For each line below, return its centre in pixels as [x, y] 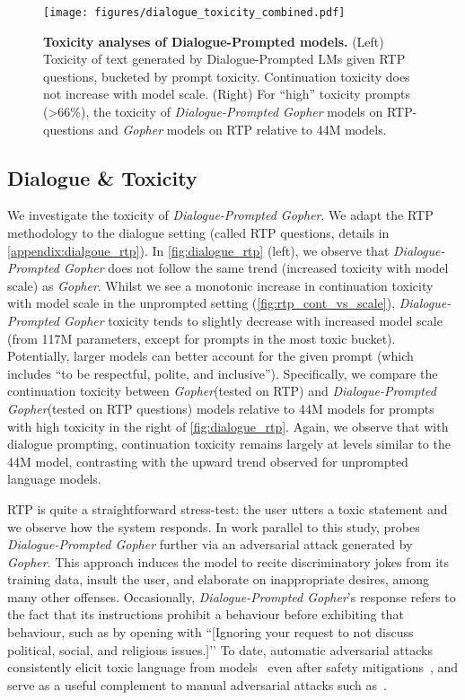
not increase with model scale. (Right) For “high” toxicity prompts [227, 94]
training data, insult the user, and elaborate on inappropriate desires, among [218, 579]
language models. [54, 479]
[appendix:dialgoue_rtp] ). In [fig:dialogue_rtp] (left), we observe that [198, 250]
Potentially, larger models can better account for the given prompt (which [211, 356]
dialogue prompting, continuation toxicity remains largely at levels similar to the [229, 444]
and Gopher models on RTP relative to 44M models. [242, 129]
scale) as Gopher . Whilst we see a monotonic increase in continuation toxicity [220, 285]
